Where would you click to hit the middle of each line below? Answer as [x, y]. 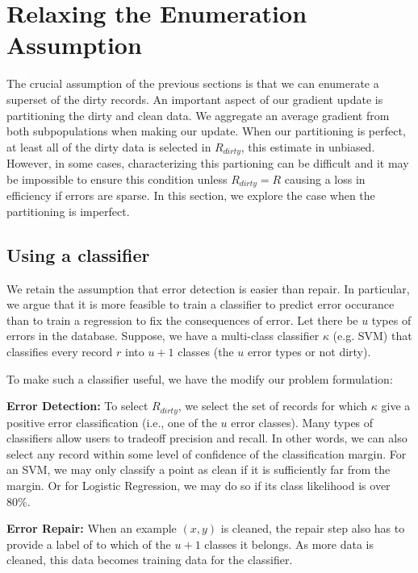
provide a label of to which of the [89, 544]
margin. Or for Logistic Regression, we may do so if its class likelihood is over [199, 485]
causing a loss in [325, 179]
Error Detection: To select [77, 406]
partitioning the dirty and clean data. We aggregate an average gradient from [198, 115]
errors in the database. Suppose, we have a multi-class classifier [163, 336]
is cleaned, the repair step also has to [313, 528]
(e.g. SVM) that [372, 336]
